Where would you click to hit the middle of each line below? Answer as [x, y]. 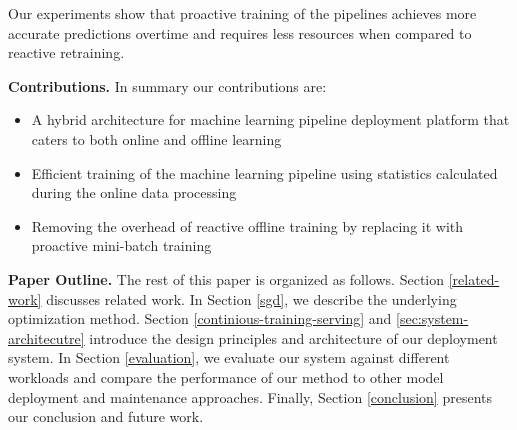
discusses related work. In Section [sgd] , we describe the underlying [251, 298]
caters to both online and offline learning [156, 138]
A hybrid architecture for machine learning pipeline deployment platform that [270, 119]
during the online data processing [134, 192]
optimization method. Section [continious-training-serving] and [200, 318]
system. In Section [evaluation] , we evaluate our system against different [229, 357]
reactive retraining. [66, 52]
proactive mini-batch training [121, 245]
